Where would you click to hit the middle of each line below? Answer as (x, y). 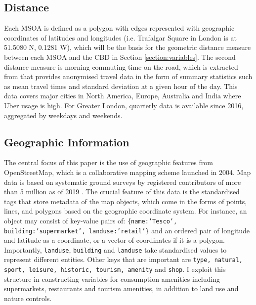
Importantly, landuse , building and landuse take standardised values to (115, 249)
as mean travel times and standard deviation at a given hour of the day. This (121, 86)
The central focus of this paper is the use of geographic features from (108, 162)
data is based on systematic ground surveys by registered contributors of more (123, 182)
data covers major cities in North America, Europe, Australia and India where (123, 96)
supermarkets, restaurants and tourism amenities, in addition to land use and (121, 288)
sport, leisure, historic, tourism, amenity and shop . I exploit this (115, 269)
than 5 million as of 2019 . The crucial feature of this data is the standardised (122, 192)
